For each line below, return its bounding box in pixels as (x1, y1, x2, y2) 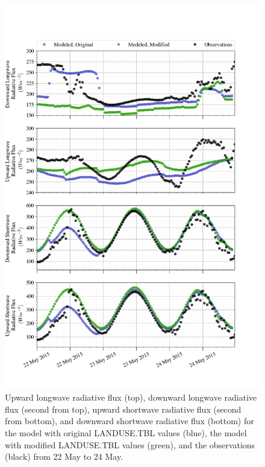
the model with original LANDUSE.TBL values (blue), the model (5, 426, 247, 439)
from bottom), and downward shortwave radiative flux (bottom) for (5, 415, 254, 427)
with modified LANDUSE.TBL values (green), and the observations (5, 438, 255, 451)
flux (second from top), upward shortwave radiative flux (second (5, 402, 242, 415)
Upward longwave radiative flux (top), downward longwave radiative (5, 391, 257, 404)
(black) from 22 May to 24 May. (5, 450, 123, 463)
